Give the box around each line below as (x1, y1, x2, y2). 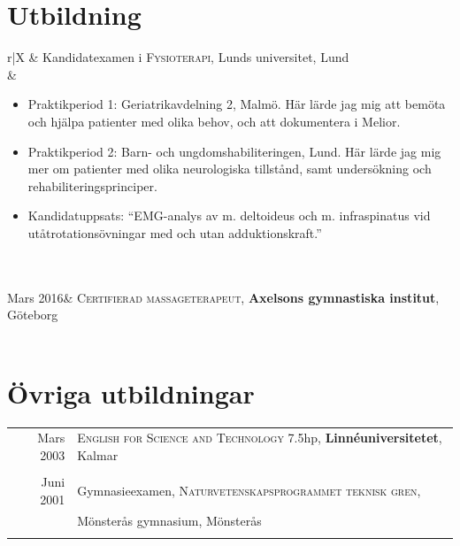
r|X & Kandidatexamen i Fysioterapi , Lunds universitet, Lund (7, 48, 349, 66)
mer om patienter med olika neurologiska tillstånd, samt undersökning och (27, 159, 432, 178)
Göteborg (7, 305, 58, 324)
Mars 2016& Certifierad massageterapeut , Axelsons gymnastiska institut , (7, 288, 440, 306)
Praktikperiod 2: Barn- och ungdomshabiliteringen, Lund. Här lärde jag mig (27, 142, 441, 160)
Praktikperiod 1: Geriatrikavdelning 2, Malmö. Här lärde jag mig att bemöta (27, 95, 446, 113)
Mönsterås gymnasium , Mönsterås (77, 511, 262, 530)
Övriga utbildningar (7, 374, 255, 411)
